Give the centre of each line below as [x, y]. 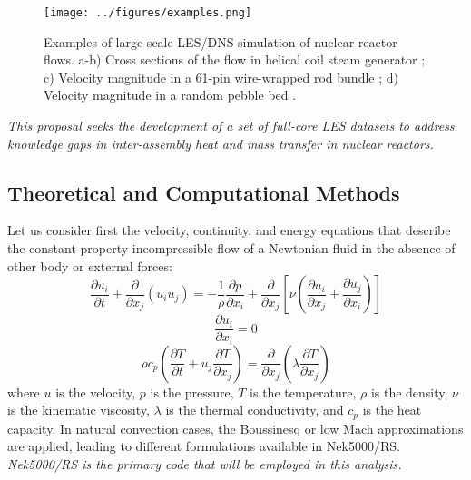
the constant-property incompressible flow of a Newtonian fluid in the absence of [231, 248]
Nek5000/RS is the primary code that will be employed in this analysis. [205, 463]
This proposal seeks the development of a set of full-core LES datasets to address [231, 126]
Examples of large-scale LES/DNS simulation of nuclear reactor [221, 41]
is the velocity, [96, 392]
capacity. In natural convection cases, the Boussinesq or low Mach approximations [235, 428]
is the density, [409, 392]
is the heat [392, 410]
